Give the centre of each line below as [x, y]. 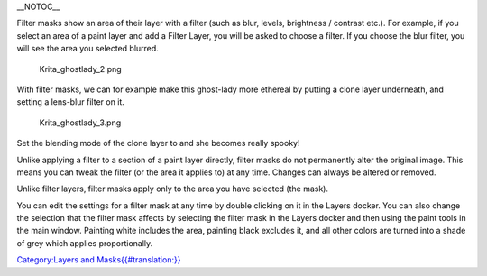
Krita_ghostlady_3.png [80, 123]
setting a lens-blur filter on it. [71, 102]
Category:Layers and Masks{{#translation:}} [99, 260]
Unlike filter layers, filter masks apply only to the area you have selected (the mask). [173, 189]
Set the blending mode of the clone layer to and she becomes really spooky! [158, 143]
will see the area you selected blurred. [88, 49]
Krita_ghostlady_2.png [80, 69]
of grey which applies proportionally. [85, 243]
